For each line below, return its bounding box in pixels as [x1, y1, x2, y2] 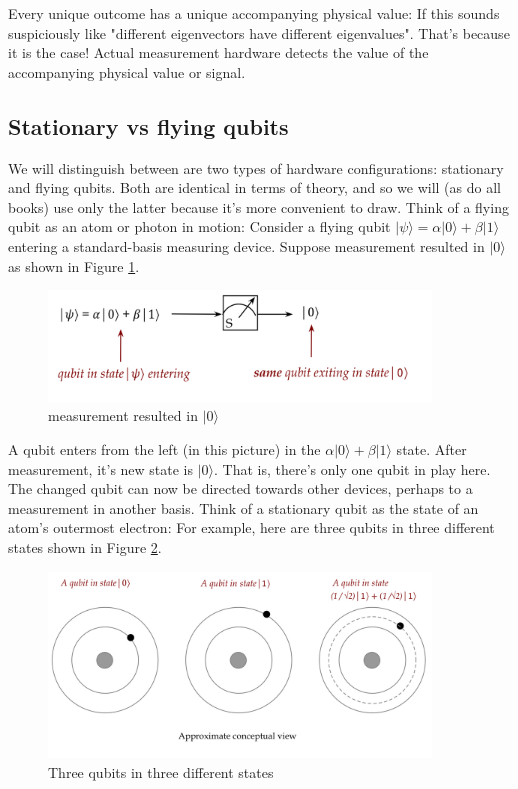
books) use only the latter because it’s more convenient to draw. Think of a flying [8, 196, 509, 217]
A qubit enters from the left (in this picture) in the [8, 439, 321, 460]
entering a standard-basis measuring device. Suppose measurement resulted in [8, 235, 485, 256]
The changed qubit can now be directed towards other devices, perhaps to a [8, 478, 473, 499]
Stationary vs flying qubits [8, 110, 289, 141]
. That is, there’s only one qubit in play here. [214, 458, 491, 479]
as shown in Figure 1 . [8, 255, 140, 276]
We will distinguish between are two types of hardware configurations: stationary [8, 157, 504, 178]
